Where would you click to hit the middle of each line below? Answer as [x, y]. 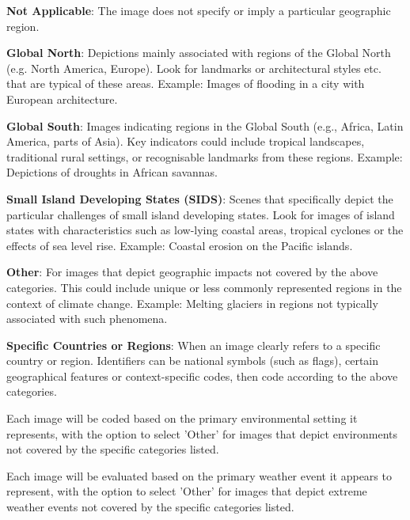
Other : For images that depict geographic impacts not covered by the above [192, 272]
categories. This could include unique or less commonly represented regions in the [204, 287]
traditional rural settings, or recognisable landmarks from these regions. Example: [205, 156]
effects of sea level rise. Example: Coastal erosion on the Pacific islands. [180, 245]
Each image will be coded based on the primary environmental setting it [182, 418]
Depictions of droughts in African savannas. [112, 172]
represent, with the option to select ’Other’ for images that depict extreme [187, 491]
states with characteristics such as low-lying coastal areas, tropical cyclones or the [205, 230]
